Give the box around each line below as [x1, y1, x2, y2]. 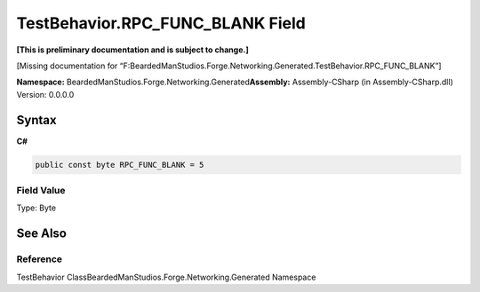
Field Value [16, 184, 66, 196]
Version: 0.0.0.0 [16, 89, 75, 99]
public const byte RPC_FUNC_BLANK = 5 [35, 160, 204, 170]
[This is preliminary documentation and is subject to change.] [16, 44, 249, 55]
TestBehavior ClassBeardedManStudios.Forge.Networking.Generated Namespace [16, 272, 316, 282]
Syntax [16, 112, 57, 128]
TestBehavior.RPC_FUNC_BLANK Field [16, 13, 307, 33]
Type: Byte [16, 202, 57, 213]
